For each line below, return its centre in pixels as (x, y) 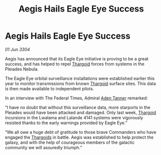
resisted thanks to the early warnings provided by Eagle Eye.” (66, 123)
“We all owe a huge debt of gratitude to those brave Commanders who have (81, 132)
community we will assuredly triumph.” (44, 147)
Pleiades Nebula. (22, 69)
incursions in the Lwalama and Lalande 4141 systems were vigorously (74, 117)
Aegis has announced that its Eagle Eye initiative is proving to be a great (77, 58)
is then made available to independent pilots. (50, 88)
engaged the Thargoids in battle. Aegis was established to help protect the (79, 137)
